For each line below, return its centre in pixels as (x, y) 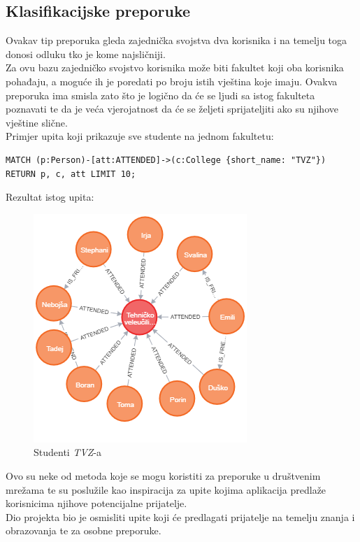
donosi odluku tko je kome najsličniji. (86, 54)
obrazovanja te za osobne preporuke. (84, 530)
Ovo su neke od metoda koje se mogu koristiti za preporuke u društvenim (163, 475)
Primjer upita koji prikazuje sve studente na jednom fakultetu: (140, 136)
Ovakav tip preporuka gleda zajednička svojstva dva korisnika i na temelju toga (177, 40)
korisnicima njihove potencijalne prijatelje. (96, 503)
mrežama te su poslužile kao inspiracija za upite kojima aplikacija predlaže (166, 489)
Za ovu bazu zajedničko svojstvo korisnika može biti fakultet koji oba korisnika (175, 67)
